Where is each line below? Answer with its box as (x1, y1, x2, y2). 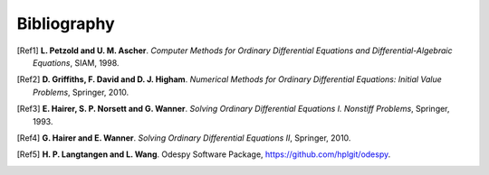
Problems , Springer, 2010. (33, 87, 129, 97)
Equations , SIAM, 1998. (33, 57, 120, 68)
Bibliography (16, 14, 115, 33)
